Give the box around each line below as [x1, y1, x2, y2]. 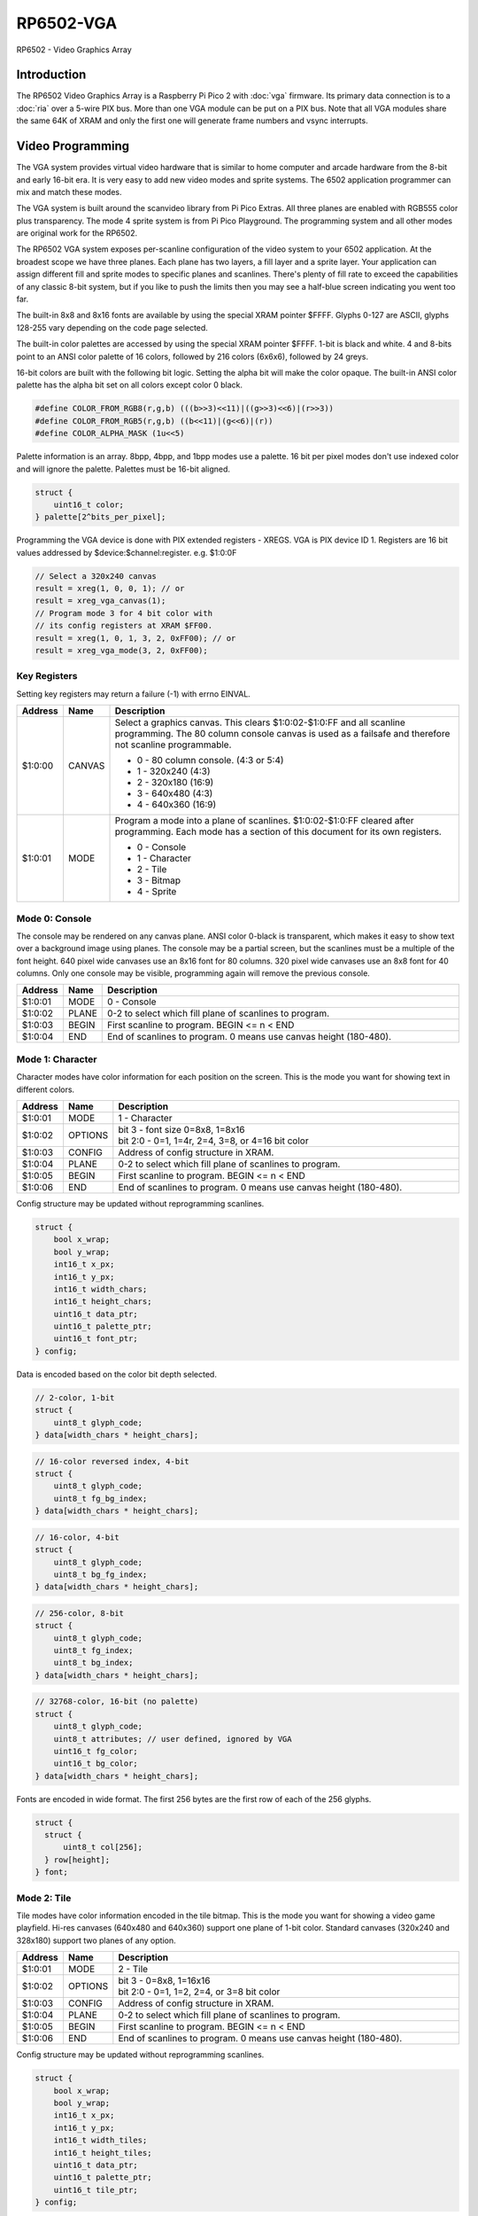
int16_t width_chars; [53, 1284, 148, 1294]
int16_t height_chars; [53, 1297, 152, 1307]
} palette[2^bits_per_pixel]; [35, 512, 166, 522]
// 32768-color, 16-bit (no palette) [35, 1697, 199, 1706]
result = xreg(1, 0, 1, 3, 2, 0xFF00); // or [35, 633, 236, 643]
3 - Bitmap [136, 874, 181, 886]
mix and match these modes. [16, 186, 122, 197]
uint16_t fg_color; [53, 1746, 139, 1756]
